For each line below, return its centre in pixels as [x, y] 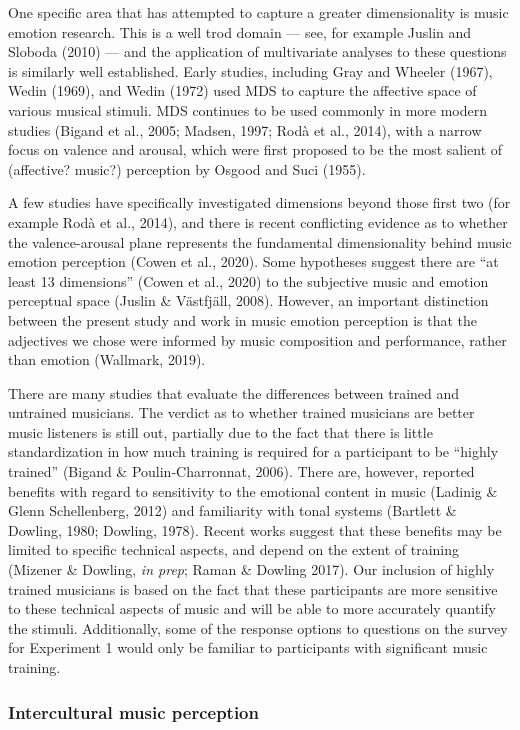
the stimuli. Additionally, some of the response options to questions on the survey [258, 627]
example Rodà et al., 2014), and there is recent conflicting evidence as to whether [258, 221]
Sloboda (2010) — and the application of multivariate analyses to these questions [257, 51]
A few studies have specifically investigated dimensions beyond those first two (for [259, 202]
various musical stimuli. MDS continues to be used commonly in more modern [248, 109]
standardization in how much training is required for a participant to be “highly [253, 451]
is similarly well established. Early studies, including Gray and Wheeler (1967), [250, 70]
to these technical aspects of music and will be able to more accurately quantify [252, 608]
